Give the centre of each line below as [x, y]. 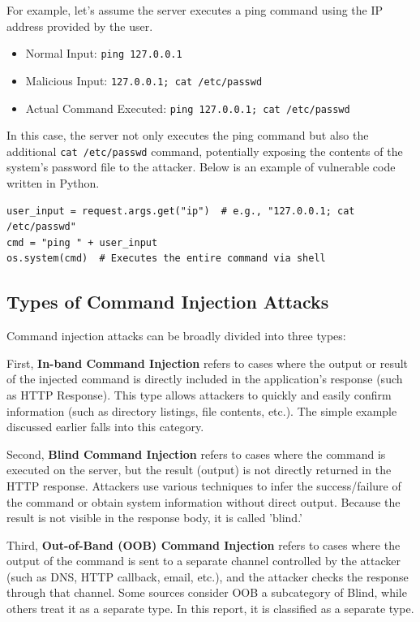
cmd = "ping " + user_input [82, 242]
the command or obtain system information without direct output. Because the [204, 501]
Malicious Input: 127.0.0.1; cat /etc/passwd [144, 80]
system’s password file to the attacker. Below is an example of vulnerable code [201, 167]
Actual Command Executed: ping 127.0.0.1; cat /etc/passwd [188, 108]
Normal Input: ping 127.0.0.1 [104, 53]
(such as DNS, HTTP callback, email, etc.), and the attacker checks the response [208, 576]
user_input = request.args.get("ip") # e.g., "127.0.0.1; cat [181, 211]
